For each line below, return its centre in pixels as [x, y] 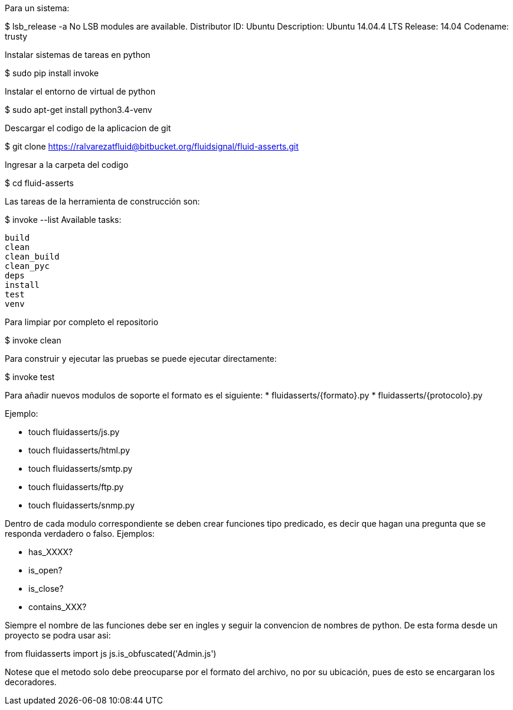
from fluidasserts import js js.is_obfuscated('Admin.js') [111, 654]
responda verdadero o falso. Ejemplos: [80, 534]
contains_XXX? [58, 607]
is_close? [46, 589]
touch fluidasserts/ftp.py [76, 487]
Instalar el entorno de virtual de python [80, 91]
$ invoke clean [33, 340]
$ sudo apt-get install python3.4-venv [79, 110]
